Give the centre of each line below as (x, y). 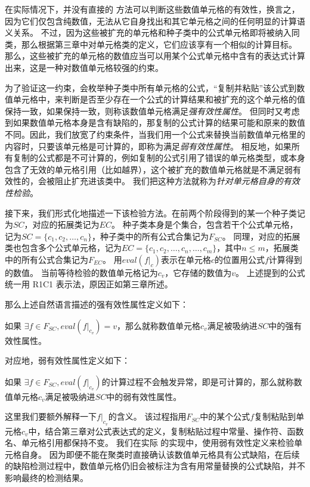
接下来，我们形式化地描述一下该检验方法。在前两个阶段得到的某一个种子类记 (155, 213)
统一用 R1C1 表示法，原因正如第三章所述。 (89, 284)
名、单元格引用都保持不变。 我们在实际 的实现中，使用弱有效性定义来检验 (150, 443)
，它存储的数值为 (198, 272)
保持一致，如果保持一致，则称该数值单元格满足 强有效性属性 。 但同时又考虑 (152, 111)
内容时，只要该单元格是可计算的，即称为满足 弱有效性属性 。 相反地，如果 (148, 146)
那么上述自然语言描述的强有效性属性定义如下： (97, 304)
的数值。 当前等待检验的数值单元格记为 (81, 272)
